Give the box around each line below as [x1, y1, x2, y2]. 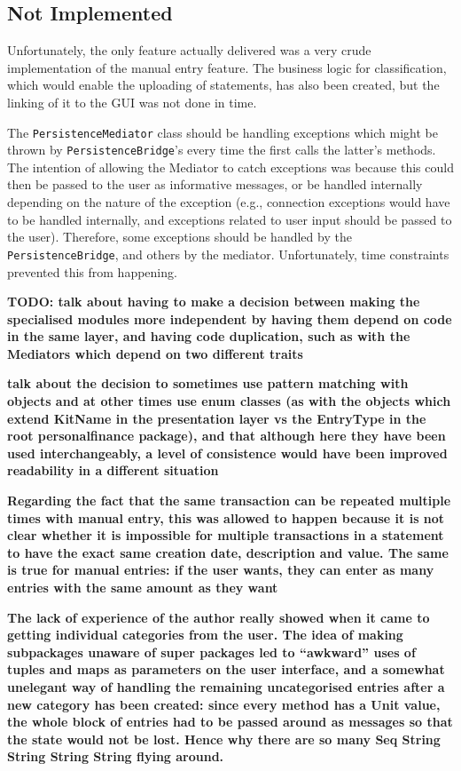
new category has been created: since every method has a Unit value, [7, 695, 441, 713]
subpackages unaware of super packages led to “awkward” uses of [7, 642, 416, 661]
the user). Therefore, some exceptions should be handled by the [7, 227, 352, 246]
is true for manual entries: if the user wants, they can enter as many [7, 560, 434, 579]
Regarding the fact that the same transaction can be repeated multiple [7, 491, 451, 510]
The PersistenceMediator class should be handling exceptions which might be [7, 123, 438, 141]
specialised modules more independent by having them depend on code [7, 309, 452, 328]
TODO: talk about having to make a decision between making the [7, 292, 420, 311]
